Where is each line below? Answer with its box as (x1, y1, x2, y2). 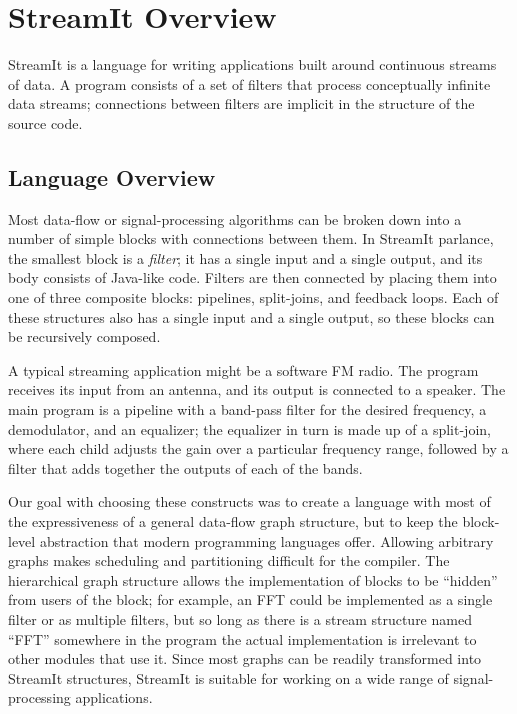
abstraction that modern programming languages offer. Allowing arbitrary (39, 530, 494, 551)
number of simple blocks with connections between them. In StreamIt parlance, (8, 228, 494, 249)
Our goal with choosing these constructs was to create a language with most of (8, 491, 491, 512)
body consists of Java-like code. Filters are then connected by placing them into (8, 267, 497, 288)
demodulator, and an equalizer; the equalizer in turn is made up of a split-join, (8, 418, 491, 439)
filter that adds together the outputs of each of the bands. (8, 457, 363, 478)
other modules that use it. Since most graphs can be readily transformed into (8, 648, 482, 669)
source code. (8, 112, 83, 133)
